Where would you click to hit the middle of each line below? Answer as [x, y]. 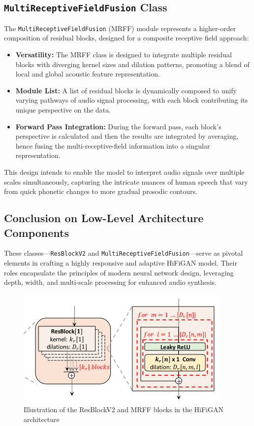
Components [36, 232]
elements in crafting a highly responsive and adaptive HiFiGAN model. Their [121, 263]
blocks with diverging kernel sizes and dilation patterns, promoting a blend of [132, 64]
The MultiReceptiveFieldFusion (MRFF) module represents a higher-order [120, 28]
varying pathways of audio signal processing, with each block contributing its [132, 100]
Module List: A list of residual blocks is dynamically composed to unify [126, 90]
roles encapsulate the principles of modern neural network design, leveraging [119, 272]
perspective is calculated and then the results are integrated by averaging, [127, 136]
